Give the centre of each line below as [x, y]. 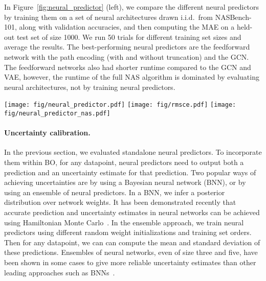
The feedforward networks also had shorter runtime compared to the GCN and [128, 67]
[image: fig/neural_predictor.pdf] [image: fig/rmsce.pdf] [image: [120, 105]
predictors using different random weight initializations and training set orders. [128, 232]
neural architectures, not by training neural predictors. [90, 87]
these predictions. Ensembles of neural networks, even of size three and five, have [131, 252]
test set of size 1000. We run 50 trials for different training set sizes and [129, 37]
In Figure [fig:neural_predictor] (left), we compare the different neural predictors [132, 7]
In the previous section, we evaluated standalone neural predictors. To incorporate [133, 152]
